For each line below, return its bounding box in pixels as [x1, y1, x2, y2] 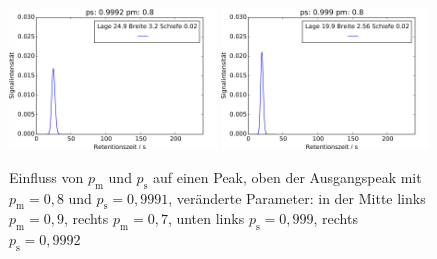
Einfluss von [9, 166, 84, 187]
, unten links [167, 208, 245, 229]
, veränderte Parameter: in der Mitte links [168, 187, 426, 208]
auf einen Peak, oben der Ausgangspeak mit [152, 166, 422, 187]
